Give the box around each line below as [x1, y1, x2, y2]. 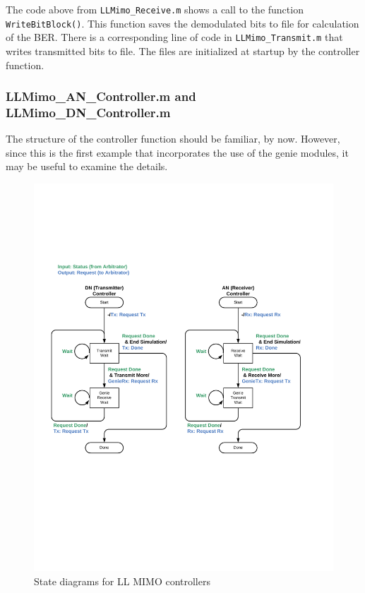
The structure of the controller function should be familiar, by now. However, [6, 131, 340, 146]
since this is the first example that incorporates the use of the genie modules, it [6, 145, 349, 160]
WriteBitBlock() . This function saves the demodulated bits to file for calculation [6, 16, 359, 30]
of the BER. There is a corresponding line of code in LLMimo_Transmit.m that [6, 30, 343, 44]
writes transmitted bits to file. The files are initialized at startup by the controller [6, 43, 360, 58]
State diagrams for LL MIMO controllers [34, 573, 210, 588]
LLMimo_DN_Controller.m [6, 104, 171, 121]
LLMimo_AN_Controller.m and [6, 88, 196, 105]
